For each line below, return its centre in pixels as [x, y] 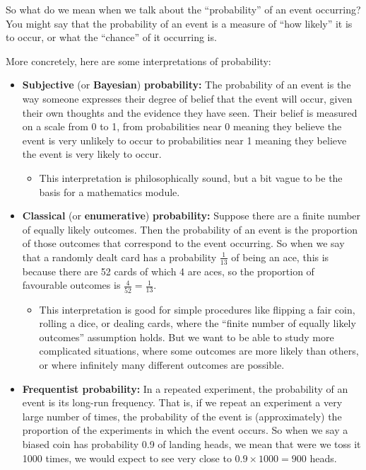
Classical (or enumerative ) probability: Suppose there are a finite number [191, 216]
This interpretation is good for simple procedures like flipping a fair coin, [197, 309]
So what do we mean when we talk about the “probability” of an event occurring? [183, 9]
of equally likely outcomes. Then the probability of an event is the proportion [190, 229]
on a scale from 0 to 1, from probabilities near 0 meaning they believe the [182, 126]
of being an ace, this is [280, 257]
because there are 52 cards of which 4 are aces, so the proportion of [168, 271]
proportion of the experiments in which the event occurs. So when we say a [185, 430]
